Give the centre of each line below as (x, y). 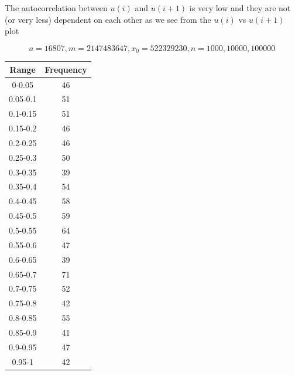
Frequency (66, 69)
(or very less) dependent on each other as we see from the (108, 19)
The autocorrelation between (56, 8)
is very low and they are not (240, 8)
